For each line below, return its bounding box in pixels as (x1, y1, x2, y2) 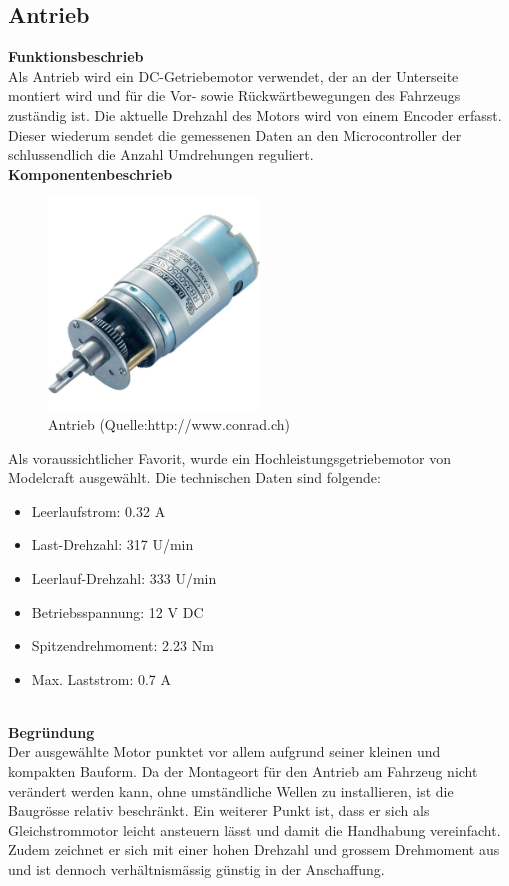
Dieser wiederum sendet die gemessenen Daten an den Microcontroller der (8, 124, 462, 145)
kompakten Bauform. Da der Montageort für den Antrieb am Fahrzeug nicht (8, 761, 478, 782)
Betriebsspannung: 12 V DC (31, 601, 204, 622)
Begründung (8, 721, 95, 742)
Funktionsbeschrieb (8, 46, 144, 67)
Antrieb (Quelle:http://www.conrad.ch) (48, 413, 291, 434)
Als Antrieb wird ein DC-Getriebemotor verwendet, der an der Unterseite (8, 65, 459, 86)
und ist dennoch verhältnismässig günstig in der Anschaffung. (8, 859, 385, 880)
